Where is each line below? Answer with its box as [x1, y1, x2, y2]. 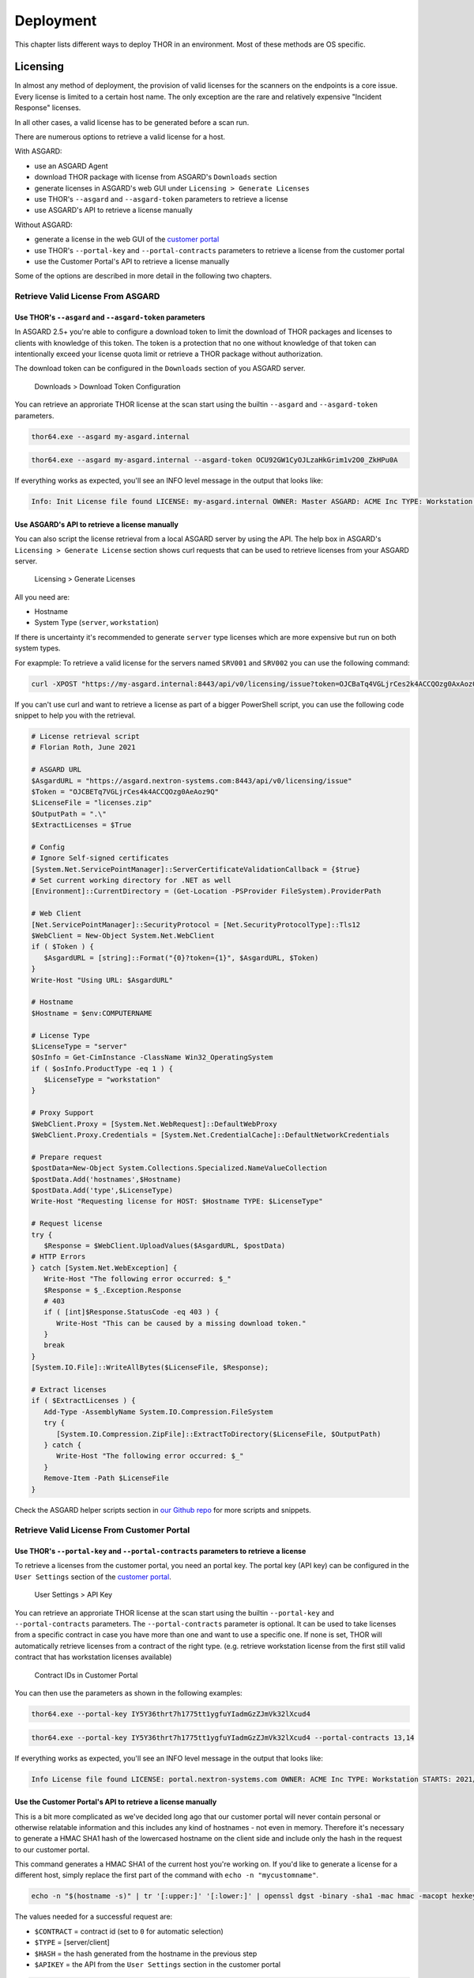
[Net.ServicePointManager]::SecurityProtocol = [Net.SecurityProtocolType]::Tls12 [31, 920, 361, 929]
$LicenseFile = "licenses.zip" [31, 798, 153, 807]
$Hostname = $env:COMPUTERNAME [31, 1009, 153, 1017]
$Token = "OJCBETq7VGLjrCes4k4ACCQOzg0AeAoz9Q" [31, 787, 219, 796]
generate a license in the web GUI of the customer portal [34, 234, 220, 244]
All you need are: [14, 592, 70, 601]
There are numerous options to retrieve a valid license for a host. [14, 132, 225, 142]
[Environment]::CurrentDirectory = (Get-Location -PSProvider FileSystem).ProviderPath [31, 887, 382, 896]
